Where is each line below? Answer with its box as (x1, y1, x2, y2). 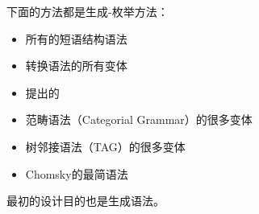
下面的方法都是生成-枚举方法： (6, 3, 169, 19)
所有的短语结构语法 (25, 30, 127, 47)
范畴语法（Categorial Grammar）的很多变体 (25, 111, 253, 128)
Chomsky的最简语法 (25, 165, 128, 182)
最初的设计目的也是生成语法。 (6, 192, 165, 209)
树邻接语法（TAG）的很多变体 (25, 138, 186, 154)
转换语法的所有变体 (25, 57, 127, 74)
